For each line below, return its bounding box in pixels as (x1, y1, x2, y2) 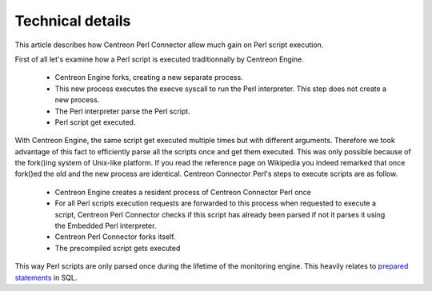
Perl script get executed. (54, 117, 136, 127)
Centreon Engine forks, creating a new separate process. (54, 73, 243, 82)
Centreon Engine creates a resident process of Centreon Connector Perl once (54, 187, 311, 197)
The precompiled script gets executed (54, 243, 181, 253)
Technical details (14, 12, 131, 30)
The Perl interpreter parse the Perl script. (54, 106, 191, 116)
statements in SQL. (14, 273, 78, 282)
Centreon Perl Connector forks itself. (54, 232, 176, 241)
